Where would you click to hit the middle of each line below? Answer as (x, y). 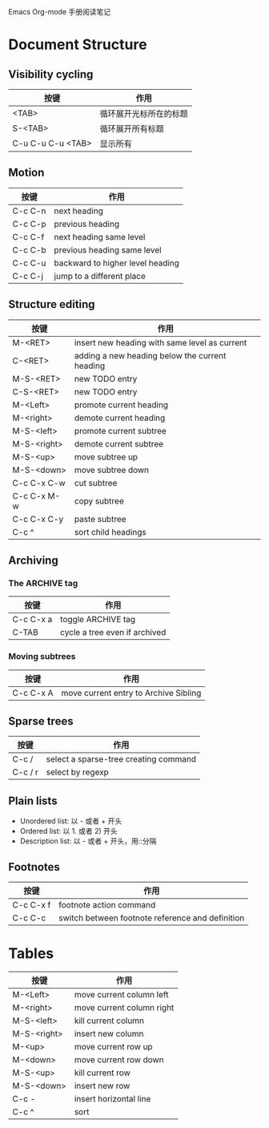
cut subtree (96, 483)
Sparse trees (41, 721)
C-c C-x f (32, 905)
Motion (26, 173)
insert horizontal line (112, 1098)
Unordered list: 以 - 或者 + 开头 (71, 821)
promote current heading (121, 405)
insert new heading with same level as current (161, 342)
